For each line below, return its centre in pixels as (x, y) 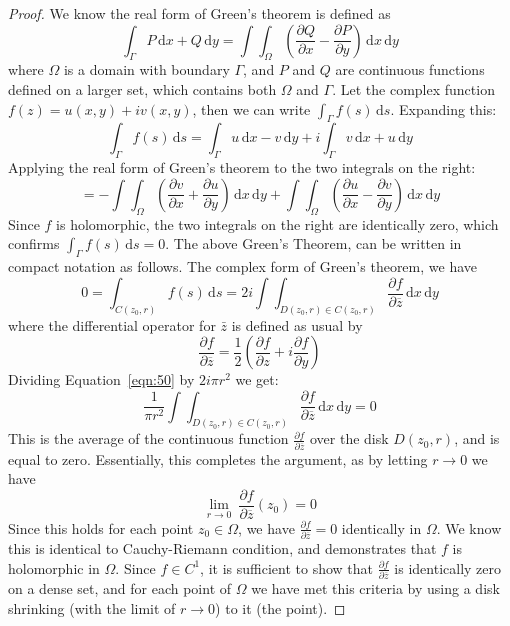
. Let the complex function (413, 88)
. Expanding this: (443, 108)
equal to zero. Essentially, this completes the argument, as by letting (218, 458)
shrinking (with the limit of (92, 607)
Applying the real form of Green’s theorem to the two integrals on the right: (242, 167)
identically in (381, 527)
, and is (477, 438)
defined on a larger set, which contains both (142, 88)
